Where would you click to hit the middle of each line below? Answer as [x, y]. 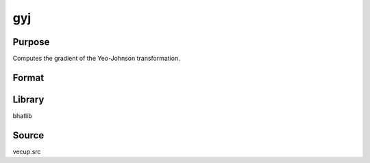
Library [28, 99]
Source [28, 135]
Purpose [31, 42]
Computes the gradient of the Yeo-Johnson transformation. [97, 59]
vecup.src [27, 151]
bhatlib [22, 115]
